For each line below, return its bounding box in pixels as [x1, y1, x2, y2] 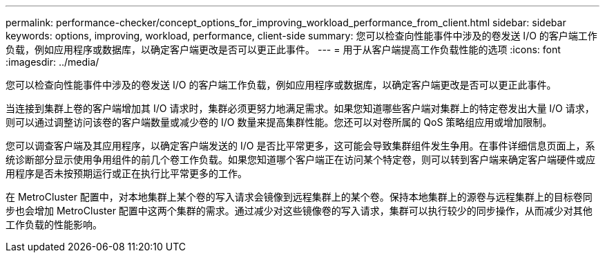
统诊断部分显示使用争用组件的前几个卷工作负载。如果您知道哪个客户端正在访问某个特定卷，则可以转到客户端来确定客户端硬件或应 [6, 154, 595, 165]
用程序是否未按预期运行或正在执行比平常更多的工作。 [6, 167, 247, 179]
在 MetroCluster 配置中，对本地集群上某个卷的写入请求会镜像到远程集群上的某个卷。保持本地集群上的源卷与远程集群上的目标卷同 [6, 191, 593, 203]
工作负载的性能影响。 [6, 219, 102, 230]
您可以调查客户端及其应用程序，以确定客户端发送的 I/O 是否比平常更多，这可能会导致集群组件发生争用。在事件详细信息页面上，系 [6, 140, 595, 151]
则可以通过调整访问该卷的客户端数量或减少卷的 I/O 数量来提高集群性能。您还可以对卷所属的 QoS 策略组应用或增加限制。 [6, 116, 553, 128]
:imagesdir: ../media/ [6, 56, 99, 68]
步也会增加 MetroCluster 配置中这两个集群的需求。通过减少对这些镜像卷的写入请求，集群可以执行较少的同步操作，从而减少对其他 [6, 205, 593, 216]
